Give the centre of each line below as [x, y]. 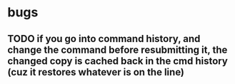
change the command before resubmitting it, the [117, 49]
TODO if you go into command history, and [104, 39]
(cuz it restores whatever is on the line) [96, 72]
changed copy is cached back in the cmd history [118, 61]
